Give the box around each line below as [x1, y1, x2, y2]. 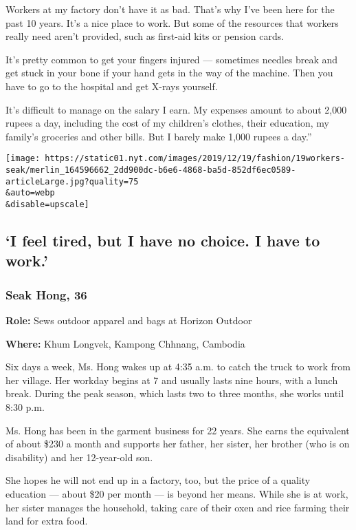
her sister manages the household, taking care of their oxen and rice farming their [5, 500, 350, 514]
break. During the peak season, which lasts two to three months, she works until [5, 386, 344, 401]
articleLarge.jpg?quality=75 [5, 176, 139, 187]
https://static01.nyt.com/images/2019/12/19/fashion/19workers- [45, 153, 345, 164]
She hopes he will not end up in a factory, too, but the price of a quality [5, 473, 311, 487]
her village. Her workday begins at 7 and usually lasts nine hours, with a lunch [5, 372, 338, 387]
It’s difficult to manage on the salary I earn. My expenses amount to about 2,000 [5, 102, 347, 116]
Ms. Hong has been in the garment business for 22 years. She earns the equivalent [5, 423, 350, 437]
